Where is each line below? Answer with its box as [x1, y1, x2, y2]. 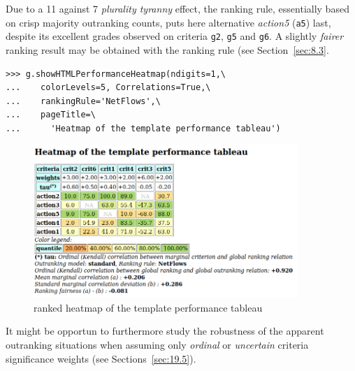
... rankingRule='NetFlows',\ [6, 96, 161, 106]
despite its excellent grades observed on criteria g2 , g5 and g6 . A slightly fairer [6, 29, 344, 43]
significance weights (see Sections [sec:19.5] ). [6, 351, 196, 365]
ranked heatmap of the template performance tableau [34, 300, 263, 314]
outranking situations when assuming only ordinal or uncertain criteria [6, 337, 309, 351]
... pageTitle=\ [6, 110, 96, 120]
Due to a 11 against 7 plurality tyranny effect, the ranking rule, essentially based [6, 1, 349, 15]
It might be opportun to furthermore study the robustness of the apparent [6, 323, 324, 338]
